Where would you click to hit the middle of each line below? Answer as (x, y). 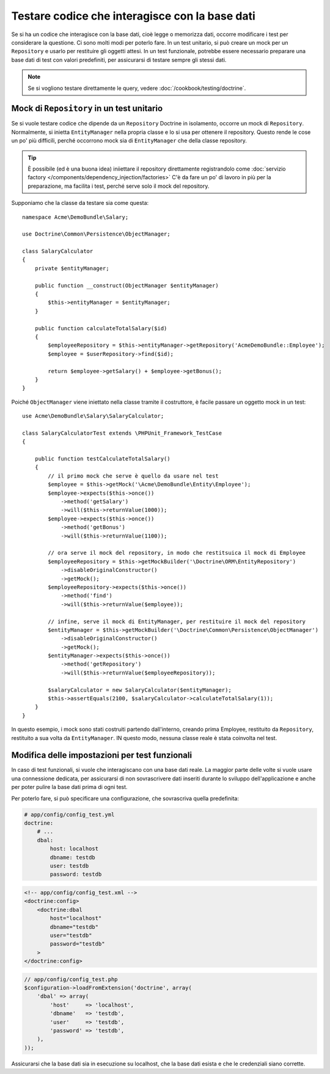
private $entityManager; (72, 268)
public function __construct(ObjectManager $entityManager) (127, 285)
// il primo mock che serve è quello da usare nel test (134, 476)
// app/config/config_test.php (71, 979)
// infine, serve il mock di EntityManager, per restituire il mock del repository (177, 621)
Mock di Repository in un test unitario (87, 109)
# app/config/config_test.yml (69, 814)
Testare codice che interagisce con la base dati (134, 16)
